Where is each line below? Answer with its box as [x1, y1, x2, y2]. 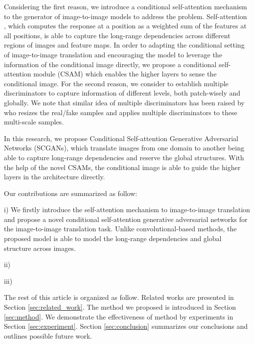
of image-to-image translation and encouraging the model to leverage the [4, 49, 222, 59]
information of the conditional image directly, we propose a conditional [4, 59, 217, 69]
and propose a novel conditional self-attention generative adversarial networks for [4, 214, 248, 224]
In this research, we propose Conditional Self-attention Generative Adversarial [4, 133, 238, 143]
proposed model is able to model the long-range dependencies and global [4, 233, 222, 244]
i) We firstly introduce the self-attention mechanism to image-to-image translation [4, 204, 250, 215]
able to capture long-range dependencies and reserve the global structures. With [4, 152, 244, 162]
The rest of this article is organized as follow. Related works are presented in [4, 292, 234, 302]
